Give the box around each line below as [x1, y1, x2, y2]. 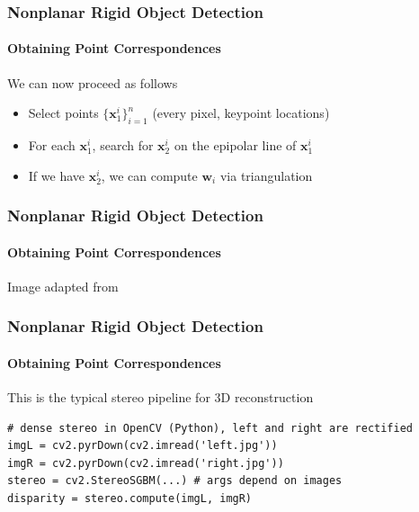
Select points [28, 103, 99, 122]
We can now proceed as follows [7, 73, 178, 92]
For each [28, 136, 76, 155]
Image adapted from [7, 276, 119, 295]
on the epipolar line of [174, 136, 297, 155]
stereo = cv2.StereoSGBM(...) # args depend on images [7, 474, 343, 488]
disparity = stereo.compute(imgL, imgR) [7, 492, 253, 506]
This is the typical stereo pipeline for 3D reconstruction [7, 388, 314, 407]
